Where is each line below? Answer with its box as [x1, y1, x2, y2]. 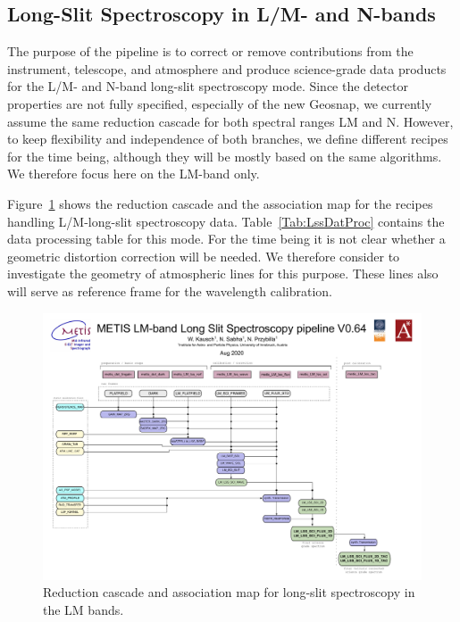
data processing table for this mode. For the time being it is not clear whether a [7, 229, 446, 248]
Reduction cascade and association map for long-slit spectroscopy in [43, 583, 415, 601]
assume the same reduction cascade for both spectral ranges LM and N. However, [7, 112, 454, 130]
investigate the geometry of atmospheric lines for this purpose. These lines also [7, 264, 439, 283]
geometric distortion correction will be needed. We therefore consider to [7, 246, 400, 265]
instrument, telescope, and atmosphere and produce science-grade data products [7, 59, 447, 78]
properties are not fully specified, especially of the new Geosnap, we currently [7, 94, 432, 112]
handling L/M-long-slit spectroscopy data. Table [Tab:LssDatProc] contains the [7, 211, 445, 230]
